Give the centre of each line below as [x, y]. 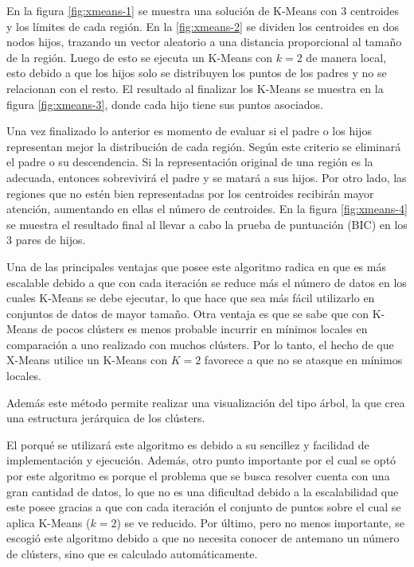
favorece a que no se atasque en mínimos [303, 360]
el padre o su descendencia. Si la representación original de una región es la [190, 162]
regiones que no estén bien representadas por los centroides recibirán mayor [190, 193]
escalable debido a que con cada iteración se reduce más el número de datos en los [207, 282]
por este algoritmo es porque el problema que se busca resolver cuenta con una [198, 476]
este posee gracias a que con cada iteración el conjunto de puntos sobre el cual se [204, 507]
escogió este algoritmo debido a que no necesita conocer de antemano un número [203, 538]
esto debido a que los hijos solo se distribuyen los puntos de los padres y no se [197, 73]
